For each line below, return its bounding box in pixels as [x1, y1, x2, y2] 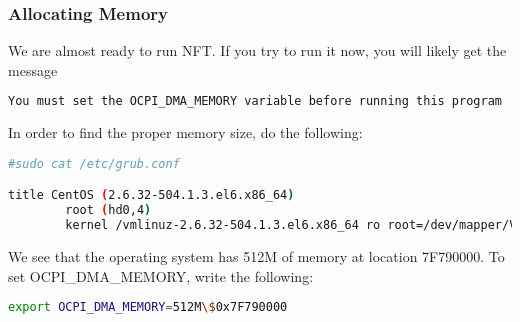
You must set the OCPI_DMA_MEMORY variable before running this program [8, 94, 502, 109]
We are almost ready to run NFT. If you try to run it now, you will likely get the [8, 40, 507, 61]
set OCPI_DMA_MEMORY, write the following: [8, 265, 314, 286]
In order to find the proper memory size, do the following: [8, 122, 363, 143]
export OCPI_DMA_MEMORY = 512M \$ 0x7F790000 [8, 300, 288, 315]
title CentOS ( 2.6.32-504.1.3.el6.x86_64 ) [8, 188, 295, 203]
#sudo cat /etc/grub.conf [8, 156, 180, 171]
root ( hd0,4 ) [65, 203, 152, 218]
